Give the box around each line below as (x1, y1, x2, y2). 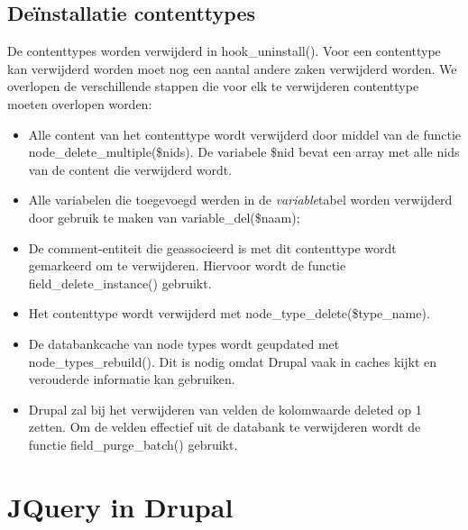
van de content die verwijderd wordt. (28, 160, 233, 178)
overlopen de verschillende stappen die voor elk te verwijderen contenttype (7, 77, 419, 96)
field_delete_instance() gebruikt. (28, 273, 212, 292)
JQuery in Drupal (7, 488, 234, 525)
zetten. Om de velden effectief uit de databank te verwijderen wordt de (28, 417, 421, 436)
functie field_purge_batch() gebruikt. (28, 434, 238, 453)
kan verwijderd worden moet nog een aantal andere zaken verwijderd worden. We (7, 59, 457, 78)
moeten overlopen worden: (7, 94, 152, 113)
